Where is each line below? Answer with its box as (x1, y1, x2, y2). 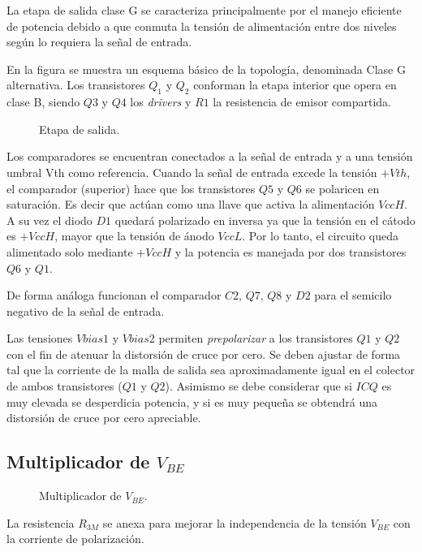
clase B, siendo (6, 93, 80, 110)
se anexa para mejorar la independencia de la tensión (102, 514, 367, 531)
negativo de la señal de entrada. (6, 302, 165, 319)
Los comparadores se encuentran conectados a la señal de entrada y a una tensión (6, 148, 413, 165)
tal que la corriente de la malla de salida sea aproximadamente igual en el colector (6, 361, 416, 378)
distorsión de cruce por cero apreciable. (6, 409, 201, 426)
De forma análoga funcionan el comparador (6, 287, 222, 304)
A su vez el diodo (6, 211, 93, 228)
